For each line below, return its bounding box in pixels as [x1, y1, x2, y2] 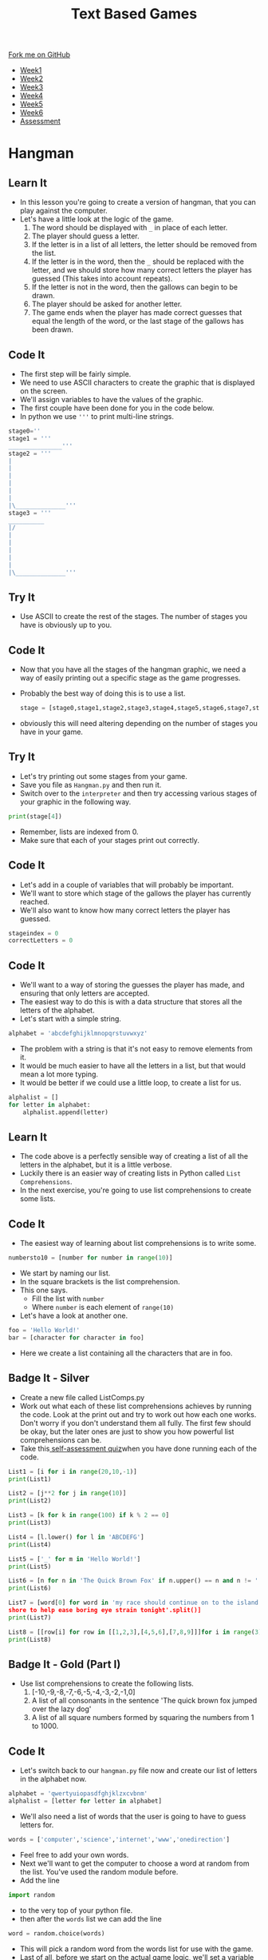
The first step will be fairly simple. [19, 369, 132, 378]
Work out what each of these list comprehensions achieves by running [19, 1401, 252, 1411]
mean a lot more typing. [19, 1069, 98, 1079]
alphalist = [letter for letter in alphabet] [8, 1797, 162, 1805]
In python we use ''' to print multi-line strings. [19, 412, 174, 421]
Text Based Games [70, 5, 198, 23]
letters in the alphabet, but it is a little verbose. [19, 1160, 172, 1170]
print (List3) [8, 1519, 52, 1527]
